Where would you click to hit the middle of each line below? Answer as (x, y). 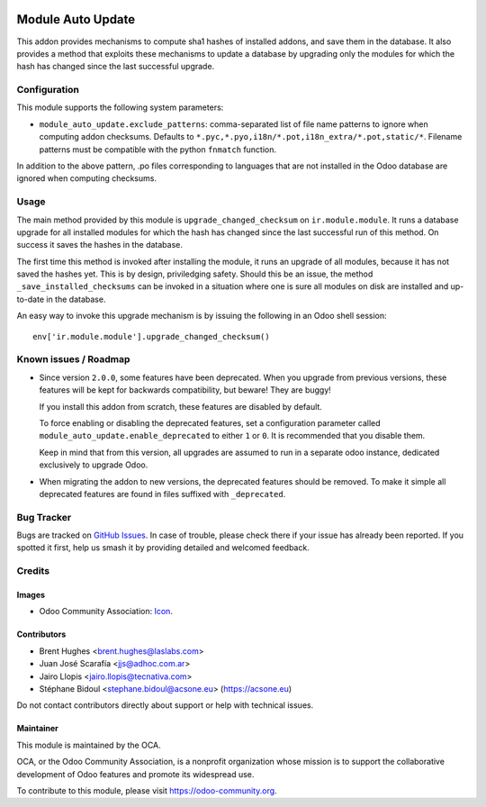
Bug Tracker (44, 517)
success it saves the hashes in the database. (100, 245)
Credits (33, 571)
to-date (31, 299)
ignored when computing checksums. (87, 178)
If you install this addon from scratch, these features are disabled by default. (181, 406)
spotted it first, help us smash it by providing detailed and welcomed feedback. (163, 548)
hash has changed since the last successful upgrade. (116, 67)
